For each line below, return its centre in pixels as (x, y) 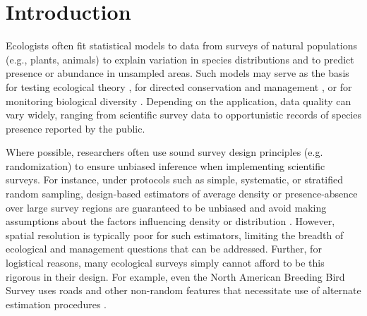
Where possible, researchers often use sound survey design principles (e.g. (164, 152)
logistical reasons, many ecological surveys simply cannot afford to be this (165, 263)
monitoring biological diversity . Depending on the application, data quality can (179, 101)
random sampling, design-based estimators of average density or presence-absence (182, 194)
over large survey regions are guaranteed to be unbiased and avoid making (166, 207)
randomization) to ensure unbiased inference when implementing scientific (166, 165)
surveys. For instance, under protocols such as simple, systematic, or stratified (174, 180)
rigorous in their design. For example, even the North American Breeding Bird (175, 276)
